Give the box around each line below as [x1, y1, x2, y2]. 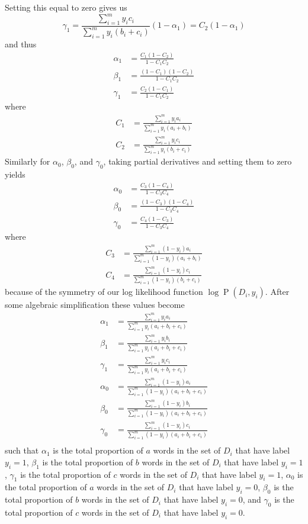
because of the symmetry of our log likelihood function [5, 285, 203, 298]
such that [5, 444, 39, 457]
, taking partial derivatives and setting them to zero [103, 155, 292, 168]
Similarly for [5, 155, 50, 168]
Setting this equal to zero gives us [5, 1, 127, 13]
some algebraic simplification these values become [5, 298, 185, 311]
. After [265, 285, 290, 298]
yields [5, 168, 25, 181]
